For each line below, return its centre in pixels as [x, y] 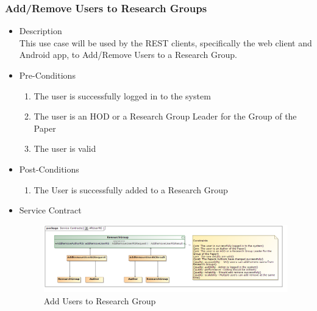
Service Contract [50, 210]
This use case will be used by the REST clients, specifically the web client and [166, 42]
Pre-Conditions [47, 75]
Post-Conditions [49, 169]
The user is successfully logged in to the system [122, 95]
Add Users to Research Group [100, 300]
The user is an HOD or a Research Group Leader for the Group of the [165, 116]
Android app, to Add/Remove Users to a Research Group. [128, 55]
